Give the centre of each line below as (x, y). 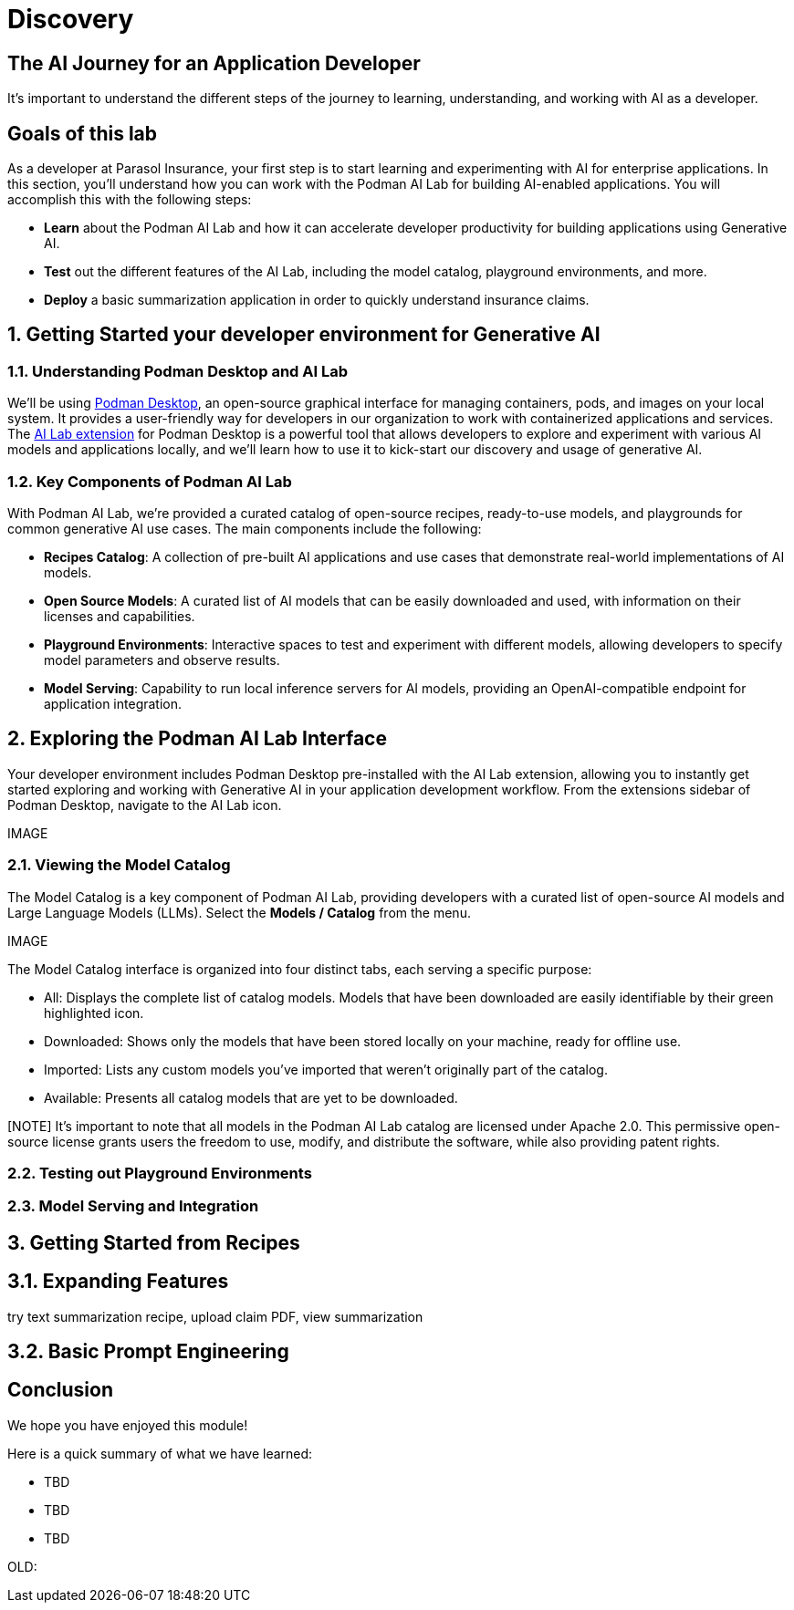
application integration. (113, 703)
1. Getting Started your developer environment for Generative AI (304, 335)
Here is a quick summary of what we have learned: (160, 1453)
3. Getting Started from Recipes (154, 1242)
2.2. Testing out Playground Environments (160, 1173)
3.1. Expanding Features (118, 1282)
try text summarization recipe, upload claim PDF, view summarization (215, 1316)
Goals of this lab (83, 133)
